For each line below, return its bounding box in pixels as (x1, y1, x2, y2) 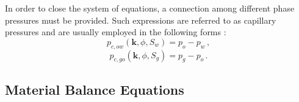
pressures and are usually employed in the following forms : (5, 25, 226, 38)
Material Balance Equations (5, 80, 184, 98)
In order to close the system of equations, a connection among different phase (5, 2, 295, 14)
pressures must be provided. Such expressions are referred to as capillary (5, 13, 276, 26)
